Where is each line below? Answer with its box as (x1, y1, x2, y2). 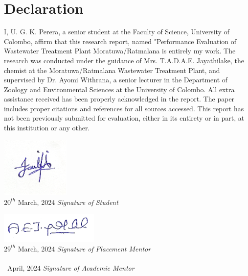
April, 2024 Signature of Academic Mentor (7, 262, 135, 273)
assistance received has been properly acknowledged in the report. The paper (4, 94, 235, 104)
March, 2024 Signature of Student (18, 197, 118, 207)
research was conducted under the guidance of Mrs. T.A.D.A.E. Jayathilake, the (4, 55, 244, 65)
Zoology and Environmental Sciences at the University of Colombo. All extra (4, 84, 235, 94)
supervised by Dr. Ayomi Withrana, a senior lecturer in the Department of (4, 75, 228, 85)
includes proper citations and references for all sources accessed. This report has (4, 103, 244, 113)
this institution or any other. (4, 123, 90, 133)
